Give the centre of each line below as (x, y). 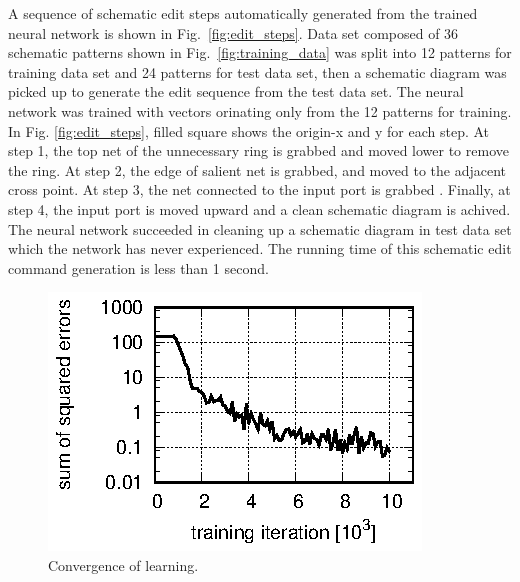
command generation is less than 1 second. (138, 267)
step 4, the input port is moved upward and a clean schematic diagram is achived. (259, 208)
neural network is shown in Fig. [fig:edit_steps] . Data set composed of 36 (233, 32)
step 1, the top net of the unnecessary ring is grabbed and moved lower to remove (258, 150)
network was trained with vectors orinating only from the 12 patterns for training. (260, 110)
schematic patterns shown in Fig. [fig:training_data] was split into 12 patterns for (260, 52)
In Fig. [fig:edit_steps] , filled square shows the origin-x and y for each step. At (249, 130)
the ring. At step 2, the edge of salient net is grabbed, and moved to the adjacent (257, 169)
